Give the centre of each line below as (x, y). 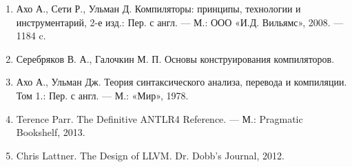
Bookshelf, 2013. (51, 132)
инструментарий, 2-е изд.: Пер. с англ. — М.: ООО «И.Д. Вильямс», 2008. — (180, 22)
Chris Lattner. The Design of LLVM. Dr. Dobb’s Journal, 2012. (150, 155)
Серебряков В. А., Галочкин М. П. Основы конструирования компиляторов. (175, 58)
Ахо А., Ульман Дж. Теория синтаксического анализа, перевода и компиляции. (182, 82)
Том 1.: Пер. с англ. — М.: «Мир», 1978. (102, 95)
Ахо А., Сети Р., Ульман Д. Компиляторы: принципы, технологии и (158, 8)
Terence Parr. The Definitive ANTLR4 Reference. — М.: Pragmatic (159, 118)
